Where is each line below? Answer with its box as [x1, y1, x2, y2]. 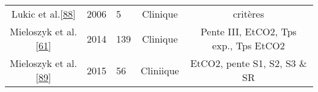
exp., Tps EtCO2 [212, 38, 285, 52]
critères [232, 7, 264, 21]
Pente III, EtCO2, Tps [200, 24, 297, 38]
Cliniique [141, 63, 179, 77]
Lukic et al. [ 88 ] [11, 7, 76, 21]
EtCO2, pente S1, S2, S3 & [190, 56, 307, 70]
